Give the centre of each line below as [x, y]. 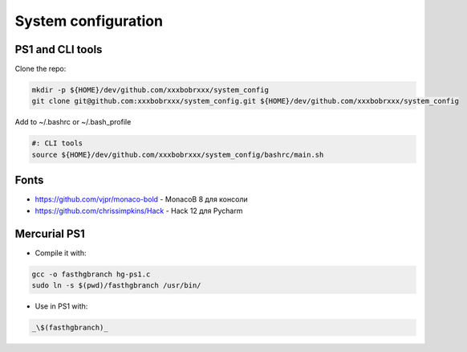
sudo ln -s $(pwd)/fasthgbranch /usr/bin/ [116, 285]
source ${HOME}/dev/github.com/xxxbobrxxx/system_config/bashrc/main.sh [178, 154]
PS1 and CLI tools [59, 49]
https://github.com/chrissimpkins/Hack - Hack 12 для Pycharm [139, 211]
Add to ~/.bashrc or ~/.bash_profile [73, 122]
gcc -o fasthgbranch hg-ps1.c [91, 274]
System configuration [89, 21]
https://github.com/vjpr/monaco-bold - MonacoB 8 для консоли [141, 199]
